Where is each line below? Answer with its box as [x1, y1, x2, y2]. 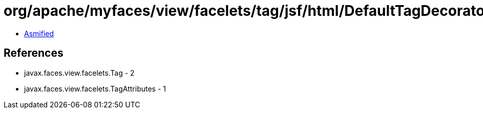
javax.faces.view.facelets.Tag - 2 [24, 68, 135, 77]
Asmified [24, 29, 54, 38]
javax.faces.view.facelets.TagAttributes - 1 [24, 84, 166, 93]
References [4, 47, 64, 60]
